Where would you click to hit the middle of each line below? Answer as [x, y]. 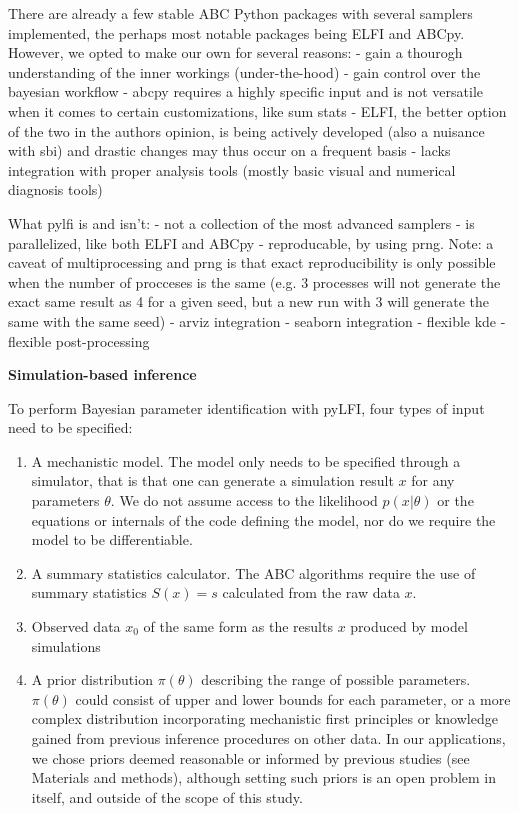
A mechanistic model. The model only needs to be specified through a [246, 460]
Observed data [76, 626]
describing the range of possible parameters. [336, 679]
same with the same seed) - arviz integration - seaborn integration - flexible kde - [257, 320]
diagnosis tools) [55, 189]
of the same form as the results [238, 626]
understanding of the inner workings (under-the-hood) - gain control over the [244, 71]
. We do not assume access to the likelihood [244, 500]
